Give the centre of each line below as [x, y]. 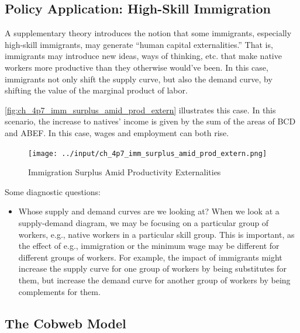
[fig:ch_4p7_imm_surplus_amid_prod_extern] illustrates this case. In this [140, 110]
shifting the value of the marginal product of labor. [96, 90]
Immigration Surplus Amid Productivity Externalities [125, 172]
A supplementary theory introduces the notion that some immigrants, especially [148, 33]
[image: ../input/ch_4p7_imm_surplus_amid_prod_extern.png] [148, 153]
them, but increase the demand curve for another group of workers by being [154, 280]
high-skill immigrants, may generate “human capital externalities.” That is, [139, 44]
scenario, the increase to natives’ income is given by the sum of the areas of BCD [150, 121]
